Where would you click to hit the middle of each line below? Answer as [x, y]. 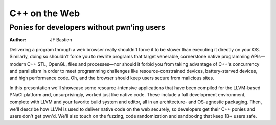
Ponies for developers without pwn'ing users [87, 27]
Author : [18, 40]
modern [18, 64]
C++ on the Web [45, 13]
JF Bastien [61, 40]
